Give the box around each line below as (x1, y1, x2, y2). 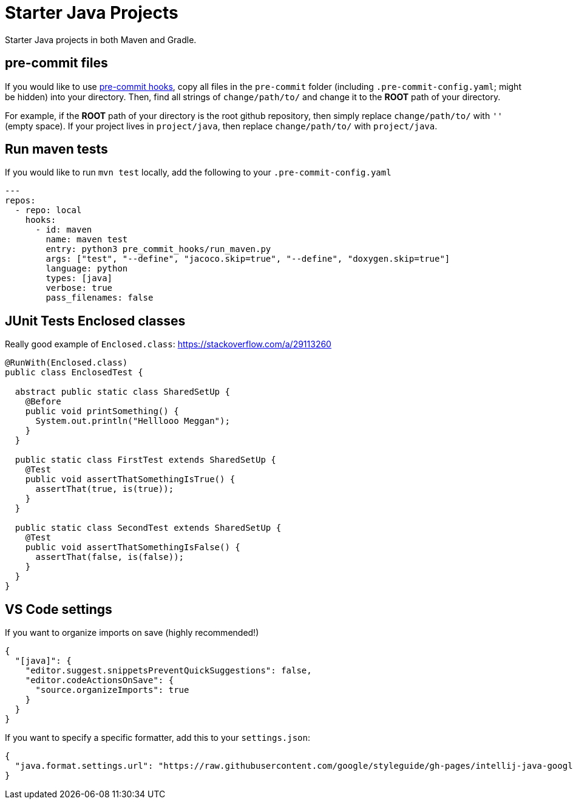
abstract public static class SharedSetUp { (15, 387, 230, 397)
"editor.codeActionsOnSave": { (25, 675, 174, 686)
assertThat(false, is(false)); (35, 552, 185, 562)
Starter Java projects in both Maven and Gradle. (5, 34, 197, 45)
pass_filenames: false (46, 293, 154, 303)
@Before (25, 397, 61, 407)
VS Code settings (5, 601, 112, 617)
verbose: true (46, 283, 113, 293)
